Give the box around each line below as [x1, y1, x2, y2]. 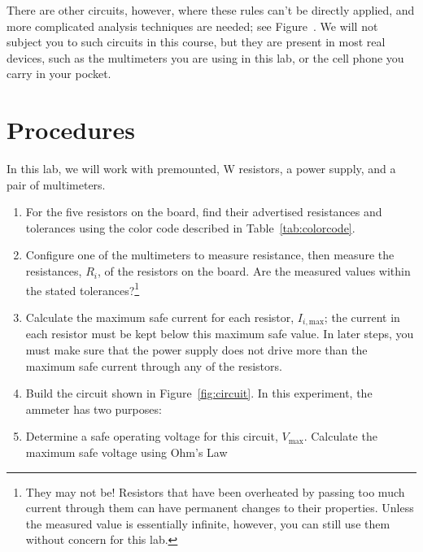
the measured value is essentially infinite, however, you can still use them [25, 515, 390, 532]
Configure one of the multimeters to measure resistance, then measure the [25, 246, 395, 263]
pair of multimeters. [7, 176, 106, 193]
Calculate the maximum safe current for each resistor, [25, 308, 294, 325]
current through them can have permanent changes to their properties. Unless [25, 499, 414, 516]
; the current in [324, 308, 400, 325]
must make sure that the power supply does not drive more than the [25, 341, 368, 358]
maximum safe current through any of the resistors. [25, 357, 282, 374]
